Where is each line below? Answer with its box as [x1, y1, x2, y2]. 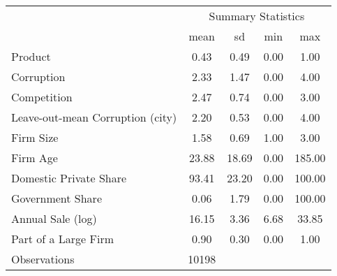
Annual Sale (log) [11, 210, 97, 226]
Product [11, 48, 51, 64]
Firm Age [11, 150, 58, 166]
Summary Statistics [209, 8, 305, 24]
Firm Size [11, 129, 59, 145]
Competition [11, 89, 73, 105]
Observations [11, 251, 75, 267]
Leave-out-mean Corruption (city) [11, 109, 177, 125]
